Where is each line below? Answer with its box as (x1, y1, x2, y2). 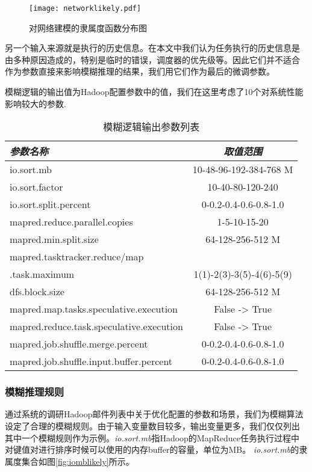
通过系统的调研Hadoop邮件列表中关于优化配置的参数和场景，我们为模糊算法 (5, 408, 304, 420)
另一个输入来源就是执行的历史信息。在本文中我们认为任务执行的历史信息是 (5, 41, 300, 54)
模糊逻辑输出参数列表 (103, 120, 200, 134)
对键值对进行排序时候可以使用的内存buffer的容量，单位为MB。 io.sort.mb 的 (5, 443, 299, 456)
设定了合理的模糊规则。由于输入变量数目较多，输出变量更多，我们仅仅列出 (5, 420, 300, 432)
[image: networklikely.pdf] (29, 4, 142, 13)
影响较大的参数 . (5, 97, 66, 109)
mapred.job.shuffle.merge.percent (10, 337, 148, 351)
